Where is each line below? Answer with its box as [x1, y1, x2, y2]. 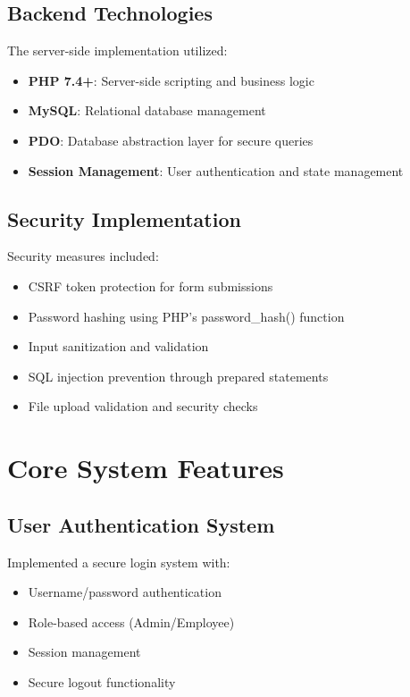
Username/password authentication [28, 583, 222, 601]
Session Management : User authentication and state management [28, 161, 404, 180]
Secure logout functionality [28, 672, 176, 691]
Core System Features [7, 449, 284, 486]
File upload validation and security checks [28, 397, 258, 416]
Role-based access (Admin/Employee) [28, 612, 235, 631]
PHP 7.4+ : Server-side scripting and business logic [28, 71, 314, 89]
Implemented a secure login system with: [7, 552, 230, 571]
